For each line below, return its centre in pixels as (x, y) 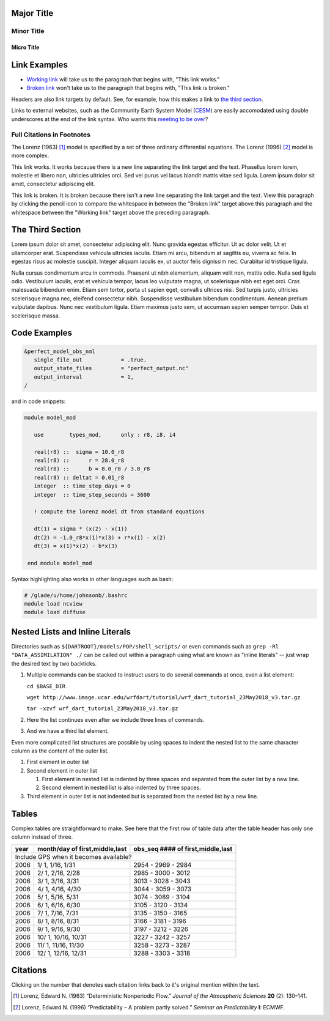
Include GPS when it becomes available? (73, 856)
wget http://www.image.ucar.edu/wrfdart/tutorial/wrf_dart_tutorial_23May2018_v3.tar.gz (163, 697)
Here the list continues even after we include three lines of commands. (116, 719)
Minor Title (28, 31)
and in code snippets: (38, 401)
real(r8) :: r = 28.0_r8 (79, 461)
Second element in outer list (62, 770)
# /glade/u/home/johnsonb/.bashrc (76, 595)
